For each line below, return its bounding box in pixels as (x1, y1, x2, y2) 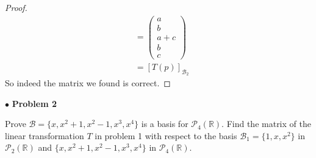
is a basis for (141, 117, 189, 130)
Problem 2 (12, 97, 57, 109)
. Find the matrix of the (221, 117, 311, 130)
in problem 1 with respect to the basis (95, 129, 237, 142)
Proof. (5, 1, 27, 13)
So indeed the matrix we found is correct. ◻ (5, 77, 171, 89)
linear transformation (5, 129, 84, 142)
